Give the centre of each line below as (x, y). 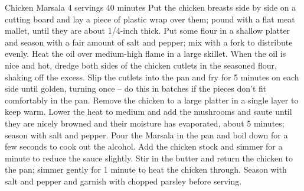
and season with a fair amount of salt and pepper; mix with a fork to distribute (149, 42)
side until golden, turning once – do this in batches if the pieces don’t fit (136, 88)
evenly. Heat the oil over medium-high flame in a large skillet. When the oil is (146, 54)
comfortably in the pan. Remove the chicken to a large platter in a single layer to (152, 100)
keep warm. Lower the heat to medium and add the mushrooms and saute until (148, 111)
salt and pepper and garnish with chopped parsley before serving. (123, 181)
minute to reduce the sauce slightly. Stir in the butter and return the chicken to (149, 158)
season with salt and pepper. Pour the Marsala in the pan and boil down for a (146, 135)
